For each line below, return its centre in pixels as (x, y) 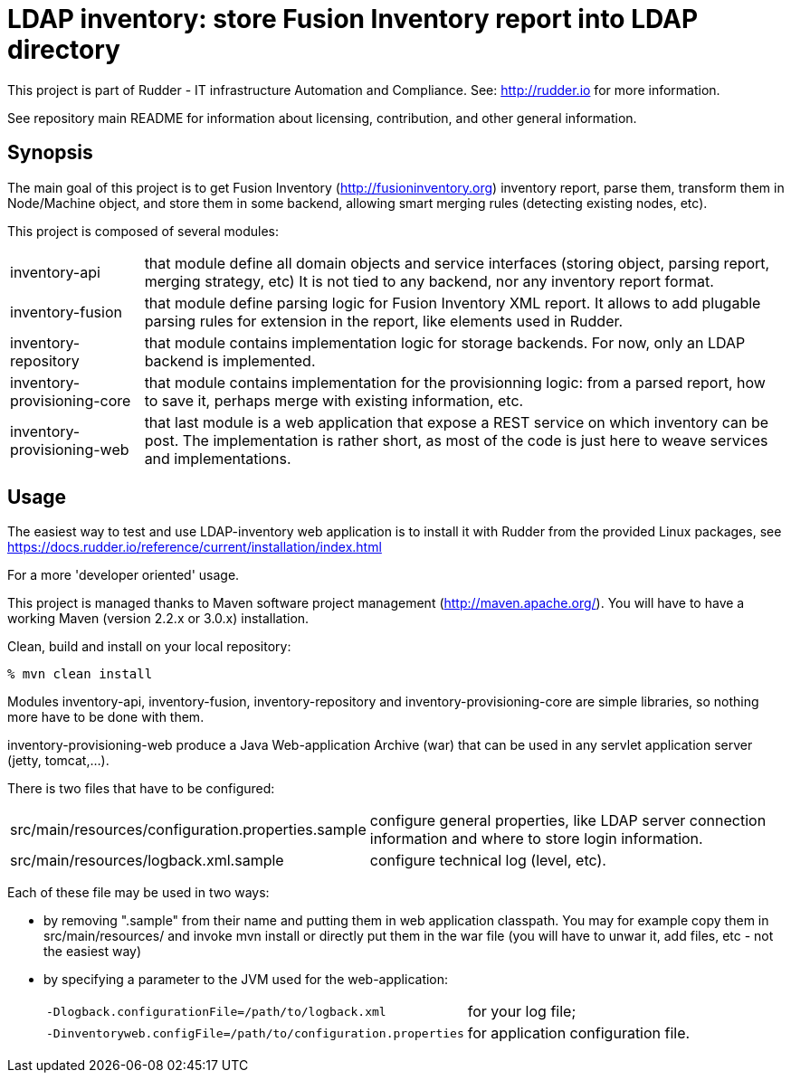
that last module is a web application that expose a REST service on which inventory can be (457, 422)
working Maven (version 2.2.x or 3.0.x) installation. (158, 619)
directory (64, 50)
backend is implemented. (230, 360)
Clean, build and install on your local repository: (149, 647)
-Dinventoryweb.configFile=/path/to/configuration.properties (255, 1033)
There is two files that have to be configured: (141, 789)
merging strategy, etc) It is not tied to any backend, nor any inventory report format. (429, 281)
